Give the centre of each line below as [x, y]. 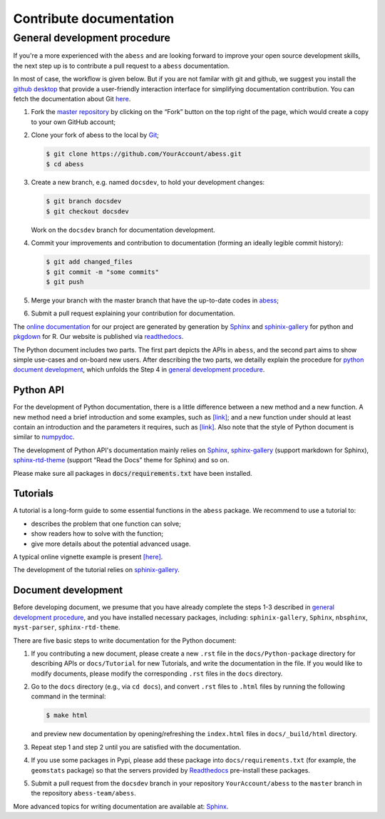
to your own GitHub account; [73, 122]
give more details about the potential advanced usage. [111, 544]
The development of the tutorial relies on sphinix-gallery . [96, 570]
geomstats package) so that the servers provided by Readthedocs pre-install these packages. [170, 770]
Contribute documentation [94, 19]
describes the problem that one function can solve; [106, 524]
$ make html [67, 716]
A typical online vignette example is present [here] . [88, 557]
